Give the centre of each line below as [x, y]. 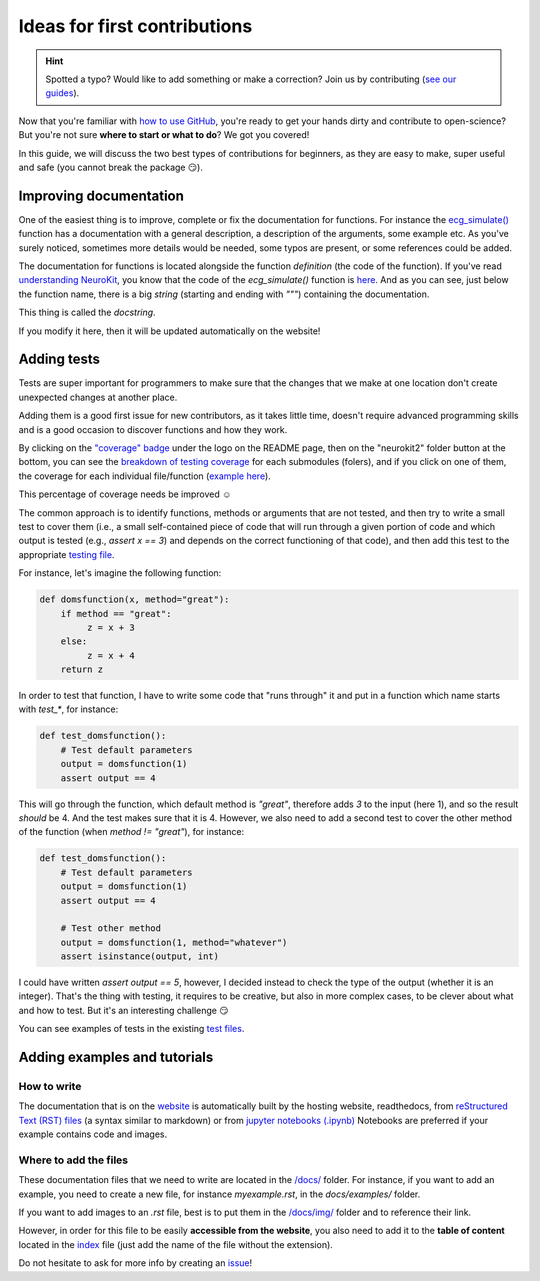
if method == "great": [116, 613]
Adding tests [59, 359]
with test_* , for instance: [68, 709]
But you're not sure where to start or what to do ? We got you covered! [164, 135]
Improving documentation [101, 195]
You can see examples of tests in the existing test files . [131, 1029]
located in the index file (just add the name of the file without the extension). [176, 1244]
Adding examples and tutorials [116, 1057]
